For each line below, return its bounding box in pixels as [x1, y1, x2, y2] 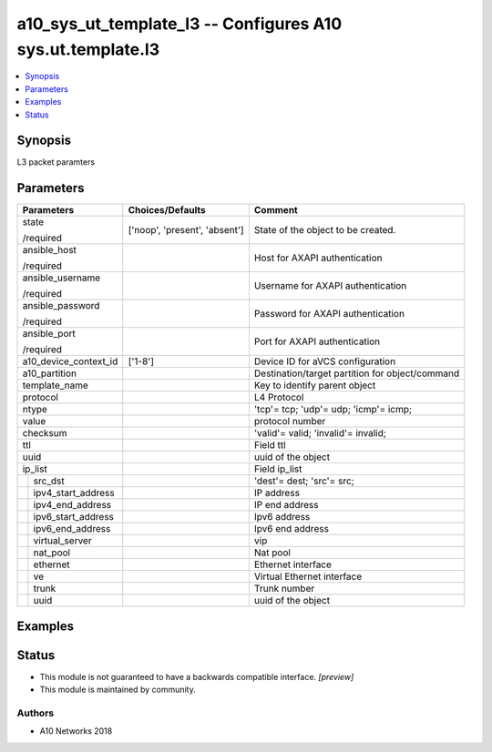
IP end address [253, 499, 319, 512]
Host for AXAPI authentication [253, 251, 383, 264]
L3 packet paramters [16, 157, 96, 168]
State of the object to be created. [253, 224, 396, 237]
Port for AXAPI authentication [253, 335, 381, 348]
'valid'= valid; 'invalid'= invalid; [253, 427, 386, 440]
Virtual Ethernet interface [253, 570, 363, 583]
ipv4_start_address [33, 487, 115, 500]
